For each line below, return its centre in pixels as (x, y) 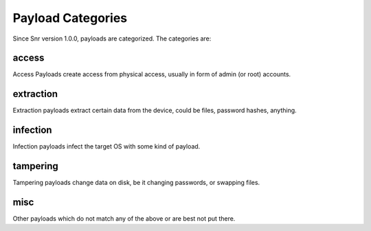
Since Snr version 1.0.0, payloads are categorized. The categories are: (112, 38)
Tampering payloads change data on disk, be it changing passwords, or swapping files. (136, 183)
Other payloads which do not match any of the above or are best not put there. (124, 219)
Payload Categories (70, 18)
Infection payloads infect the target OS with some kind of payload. (106, 146)
